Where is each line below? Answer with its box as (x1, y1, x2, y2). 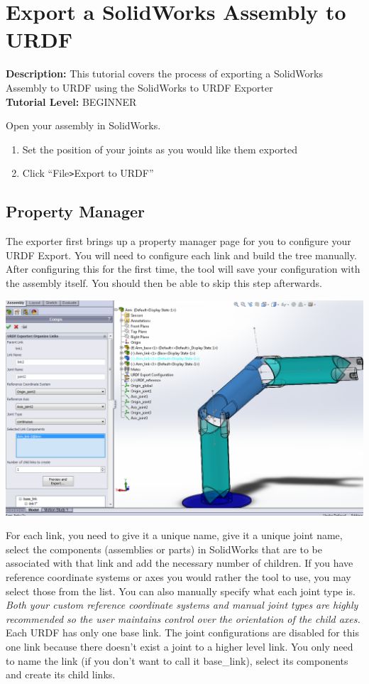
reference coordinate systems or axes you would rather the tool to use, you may (6, 570, 351, 585)
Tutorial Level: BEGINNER (6, 94, 137, 109)
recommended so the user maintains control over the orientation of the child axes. (6, 611, 360, 626)
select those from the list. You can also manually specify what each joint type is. (6, 583, 356, 598)
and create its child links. (6, 667, 116, 682)
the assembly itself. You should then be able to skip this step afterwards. (6, 275, 322, 290)
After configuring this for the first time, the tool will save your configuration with (6, 261, 360, 276)
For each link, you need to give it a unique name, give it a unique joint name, (6, 528, 343, 543)
